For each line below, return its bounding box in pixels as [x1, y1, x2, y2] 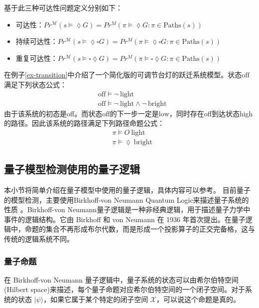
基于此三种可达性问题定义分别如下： [4, 2, 123, 12]
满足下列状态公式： [4, 79, 67, 89]
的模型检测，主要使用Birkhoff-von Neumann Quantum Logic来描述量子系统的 [4, 194, 249, 205]
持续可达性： [15, 36, 58, 46]
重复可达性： [15, 52, 58, 63]
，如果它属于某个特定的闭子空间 [43, 294, 148, 305]
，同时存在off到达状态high [169, 108, 253, 118]
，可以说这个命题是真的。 [156, 294, 241, 305]
